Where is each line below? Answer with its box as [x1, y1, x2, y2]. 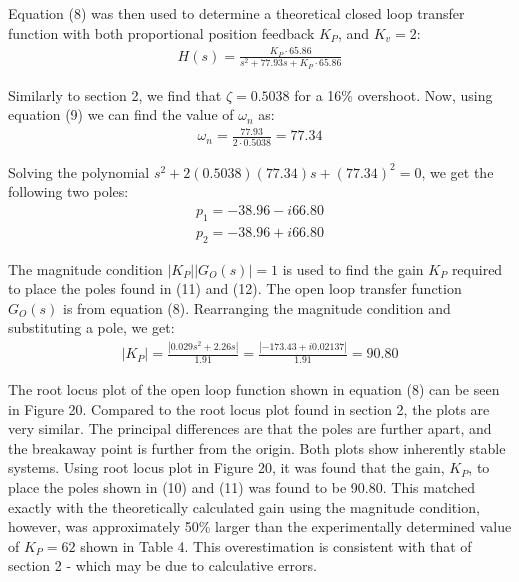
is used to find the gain [282, 258, 424, 279]
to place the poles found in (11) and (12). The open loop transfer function [8, 278, 462, 299]
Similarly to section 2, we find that [8, 84, 222, 105]
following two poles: [8, 181, 129, 202]
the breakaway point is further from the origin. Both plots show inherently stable [8, 437, 506, 458]
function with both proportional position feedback [8, 22, 315, 43]
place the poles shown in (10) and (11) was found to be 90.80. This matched [8, 477, 475, 498]
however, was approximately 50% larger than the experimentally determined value [8, 516, 512, 537]
